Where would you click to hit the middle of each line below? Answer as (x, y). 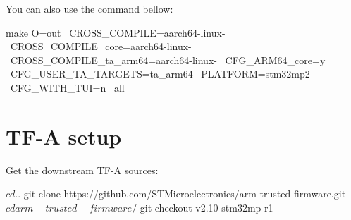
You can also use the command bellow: (90, 8)
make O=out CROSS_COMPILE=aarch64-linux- (116, 32)
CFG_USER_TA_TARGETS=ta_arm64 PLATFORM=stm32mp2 (160, 74)
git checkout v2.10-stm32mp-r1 (207, 207)
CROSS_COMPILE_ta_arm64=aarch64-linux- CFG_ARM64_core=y (168, 60)
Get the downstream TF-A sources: (82, 170)
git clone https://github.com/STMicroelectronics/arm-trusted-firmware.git (185, 194)
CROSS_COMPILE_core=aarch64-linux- (101, 46)
